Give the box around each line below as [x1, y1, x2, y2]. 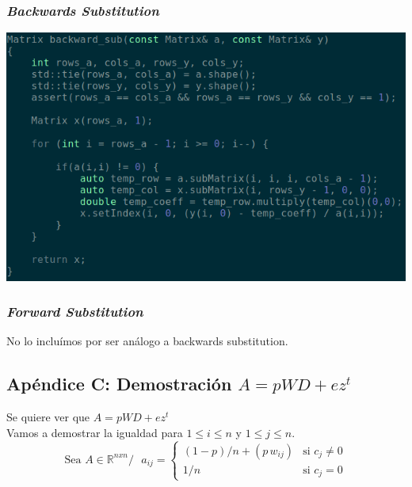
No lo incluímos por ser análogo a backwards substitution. [6, 333, 288, 349]
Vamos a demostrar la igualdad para [6, 424, 183, 440]
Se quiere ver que [6, 409, 90, 425]
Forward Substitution [6, 302, 143, 321]
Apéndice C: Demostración [6, 371, 232, 396]
